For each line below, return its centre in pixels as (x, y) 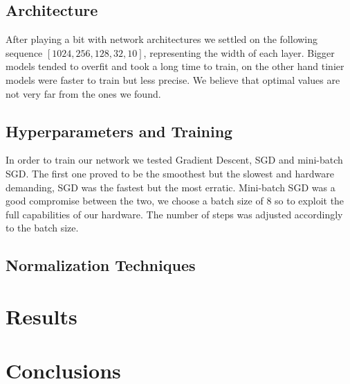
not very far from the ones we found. (83, 93)
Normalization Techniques (101, 265)
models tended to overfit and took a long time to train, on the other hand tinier (175, 66)
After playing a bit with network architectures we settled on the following (162, 39)
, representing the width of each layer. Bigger (239, 52)
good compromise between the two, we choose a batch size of (135, 201)
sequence (24, 52)
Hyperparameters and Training (119, 131)
